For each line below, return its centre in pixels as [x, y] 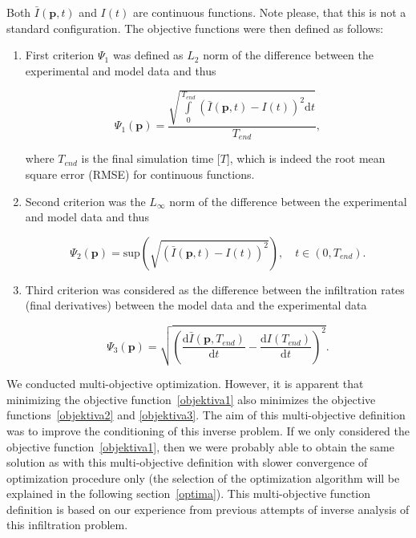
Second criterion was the [85, 201]
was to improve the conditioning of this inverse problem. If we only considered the [208, 430]
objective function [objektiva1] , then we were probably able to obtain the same [200, 446]
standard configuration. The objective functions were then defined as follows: [195, 28]
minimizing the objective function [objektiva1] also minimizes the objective [191, 399]
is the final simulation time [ [151, 158]
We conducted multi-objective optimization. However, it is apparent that [185, 384]
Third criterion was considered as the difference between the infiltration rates [215, 289]
